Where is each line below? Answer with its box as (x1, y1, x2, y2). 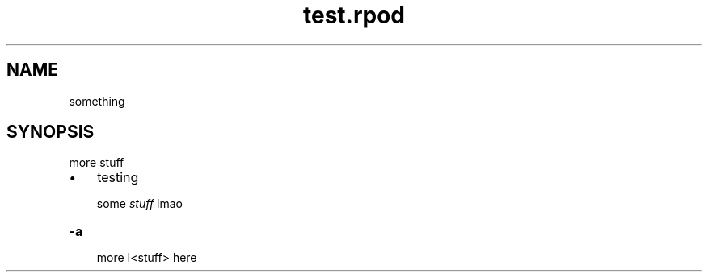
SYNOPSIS (6, 122, 95, 143)
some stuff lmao (96, 197, 183, 211)
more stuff (69, 156, 124, 170)
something (69, 93, 125, 108)
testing (97, 169, 139, 186)
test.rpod (302, 2, 406, 29)
